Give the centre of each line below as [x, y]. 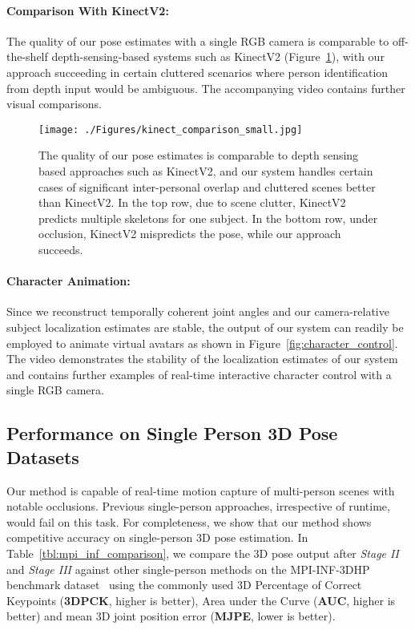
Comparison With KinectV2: [88, 10]
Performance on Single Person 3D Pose [172, 433]
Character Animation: [68, 281]
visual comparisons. [54, 104]
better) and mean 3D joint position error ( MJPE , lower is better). [171, 616]
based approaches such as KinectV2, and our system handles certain [206, 171]
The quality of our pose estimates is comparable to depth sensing [199, 155]
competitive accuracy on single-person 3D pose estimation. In [157, 537]
